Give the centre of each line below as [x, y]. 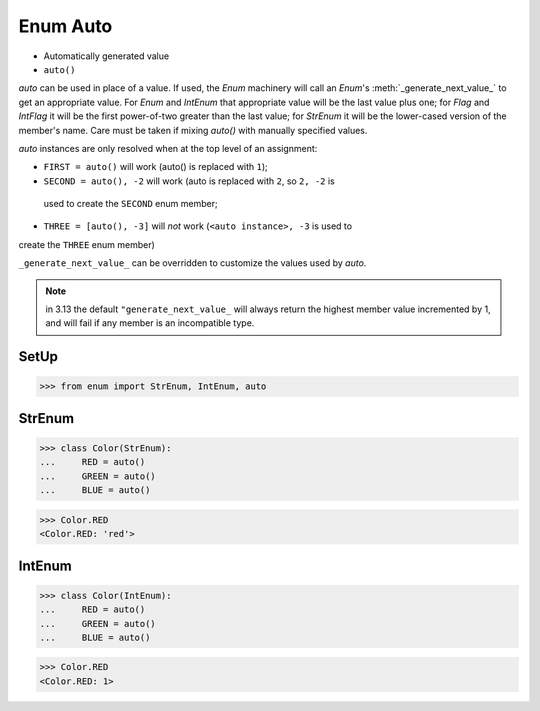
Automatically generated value [106, 56]
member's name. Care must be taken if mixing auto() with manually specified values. [193, 130]
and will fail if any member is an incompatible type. [150, 323]
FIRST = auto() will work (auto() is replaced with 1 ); [156, 167]
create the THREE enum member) [86, 244]
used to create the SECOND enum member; [131, 204]
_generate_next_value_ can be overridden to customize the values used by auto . [192, 263]
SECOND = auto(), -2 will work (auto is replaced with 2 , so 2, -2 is [189, 181]
